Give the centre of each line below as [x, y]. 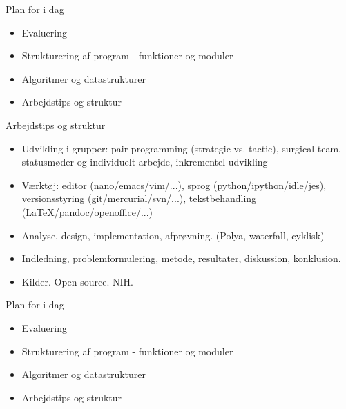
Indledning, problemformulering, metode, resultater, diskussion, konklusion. [181, 258]
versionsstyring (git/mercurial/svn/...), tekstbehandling [139, 198]
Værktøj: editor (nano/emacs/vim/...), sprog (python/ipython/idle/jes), [174, 184]
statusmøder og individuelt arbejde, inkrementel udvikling [145, 162]
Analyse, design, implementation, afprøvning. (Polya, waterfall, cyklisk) [173, 235]
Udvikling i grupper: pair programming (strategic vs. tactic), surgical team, [181, 148]
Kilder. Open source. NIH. [77, 281]
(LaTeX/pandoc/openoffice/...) [87, 211]
